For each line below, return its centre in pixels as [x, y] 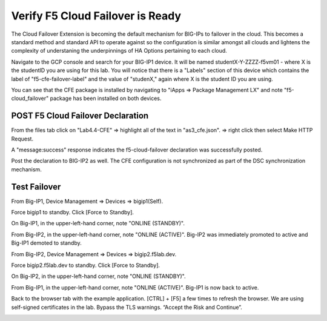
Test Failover [36, 187]
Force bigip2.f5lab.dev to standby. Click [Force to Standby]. [86, 265]
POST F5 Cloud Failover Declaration [80, 116]
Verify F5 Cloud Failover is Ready [96, 16]
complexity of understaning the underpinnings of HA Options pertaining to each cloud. [119, 51]
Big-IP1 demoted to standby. [46, 243]
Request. [22, 139]
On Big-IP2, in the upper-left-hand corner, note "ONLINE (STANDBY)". [98, 276]
